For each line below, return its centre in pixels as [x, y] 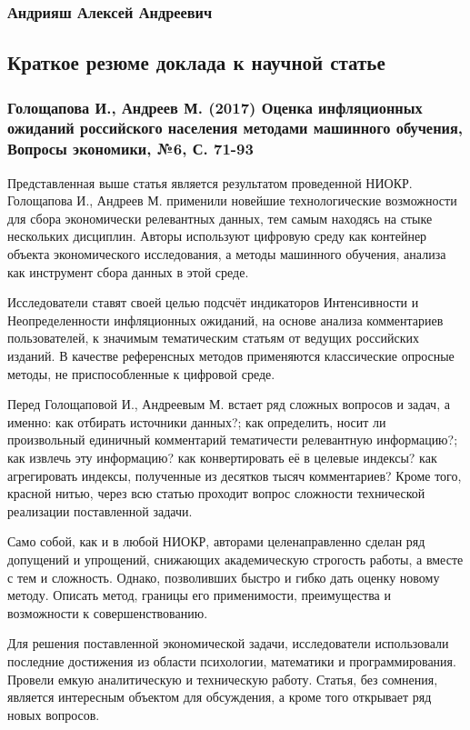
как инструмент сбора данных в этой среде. [128, 271]
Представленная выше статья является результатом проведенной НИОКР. [210, 182]
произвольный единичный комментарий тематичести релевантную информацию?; [233, 440]
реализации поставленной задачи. [100, 510]
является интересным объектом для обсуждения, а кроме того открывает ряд [220, 697]
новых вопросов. [54, 714]
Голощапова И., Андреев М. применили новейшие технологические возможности [232, 200]
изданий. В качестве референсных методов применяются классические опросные [231, 356]
